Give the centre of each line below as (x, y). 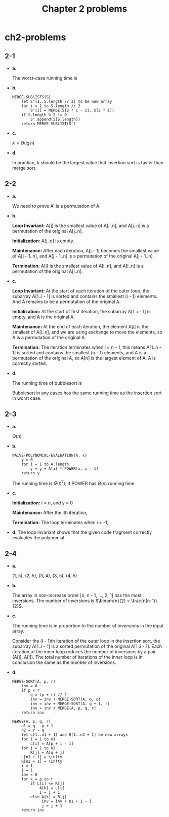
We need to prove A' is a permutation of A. (56, 206)
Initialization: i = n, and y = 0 (43, 503)
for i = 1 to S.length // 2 (51, 106)
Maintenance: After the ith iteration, (50, 513)
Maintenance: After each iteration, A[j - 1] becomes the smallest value (86, 250)
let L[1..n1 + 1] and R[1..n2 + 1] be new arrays (75, 735)
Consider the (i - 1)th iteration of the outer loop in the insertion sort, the (86, 641)
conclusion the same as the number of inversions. (64, 662)
